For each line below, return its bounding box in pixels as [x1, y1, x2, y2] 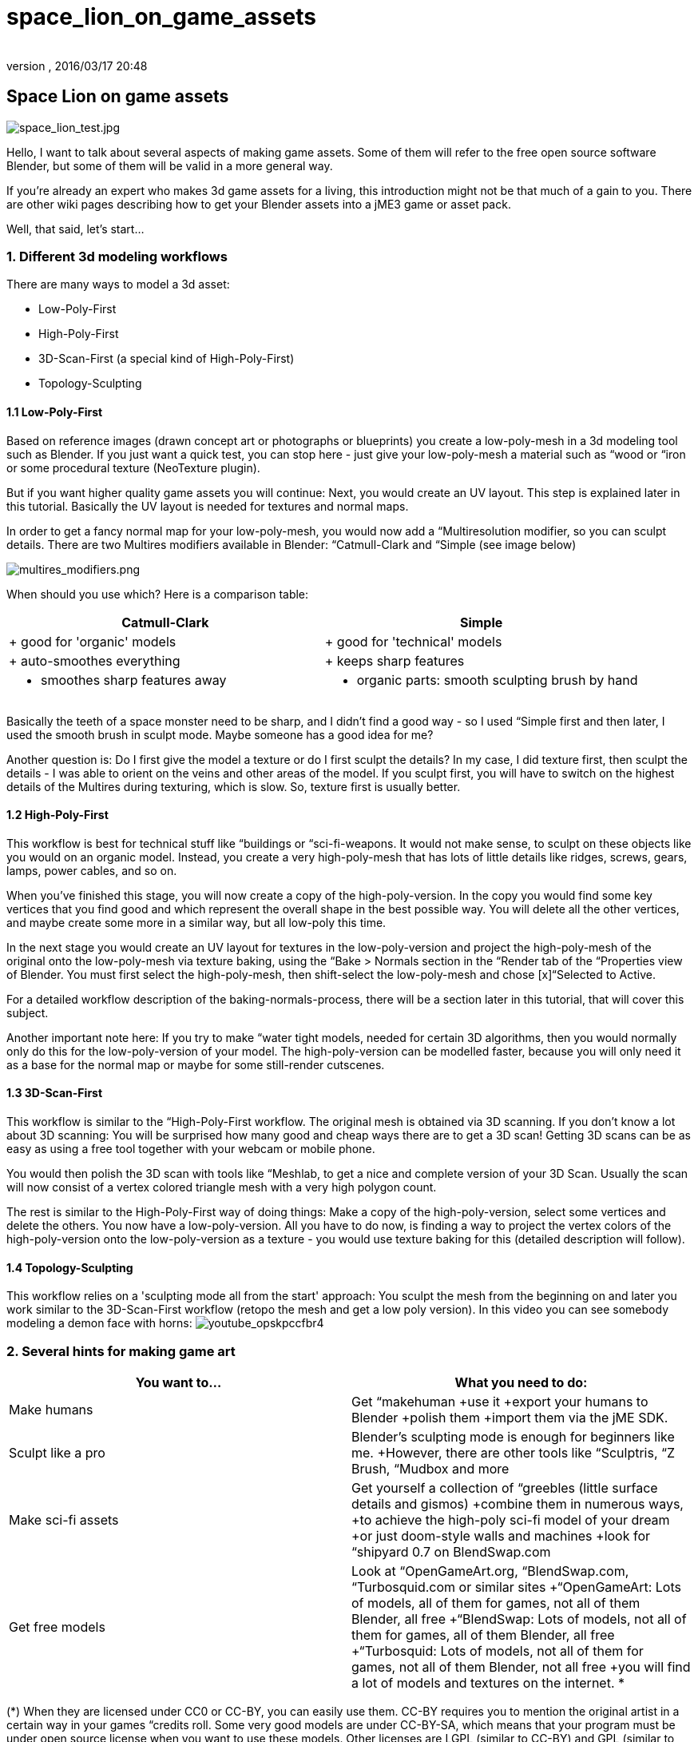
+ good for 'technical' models [324, 633, 502, 650]
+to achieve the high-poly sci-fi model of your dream [351, 1511, 670, 1528]
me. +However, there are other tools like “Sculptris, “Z [351, 1444, 676, 1461]
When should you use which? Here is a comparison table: [6, 587, 309, 601]
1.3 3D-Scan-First [6, 1086, 103, 1100]
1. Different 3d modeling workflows [6, 248, 228, 264]
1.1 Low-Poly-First [6, 404, 103, 419]
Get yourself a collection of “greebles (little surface [351, 1479, 658, 1496]
